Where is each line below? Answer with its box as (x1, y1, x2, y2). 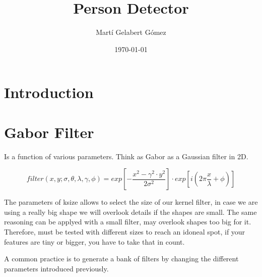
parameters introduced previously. (4, 263, 109, 273)
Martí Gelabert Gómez (96, 27, 166, 37)
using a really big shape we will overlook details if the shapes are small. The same (4, 206, 257, 217)
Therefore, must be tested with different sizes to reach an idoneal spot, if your (4, 226, 245, 237)
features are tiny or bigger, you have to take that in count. (4, 236, 185, 247)
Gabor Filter (4, 121, 94, 142)
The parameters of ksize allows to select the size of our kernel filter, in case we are (4, 197, 258, 207)
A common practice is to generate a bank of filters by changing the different (4, 253, 239, 264)
